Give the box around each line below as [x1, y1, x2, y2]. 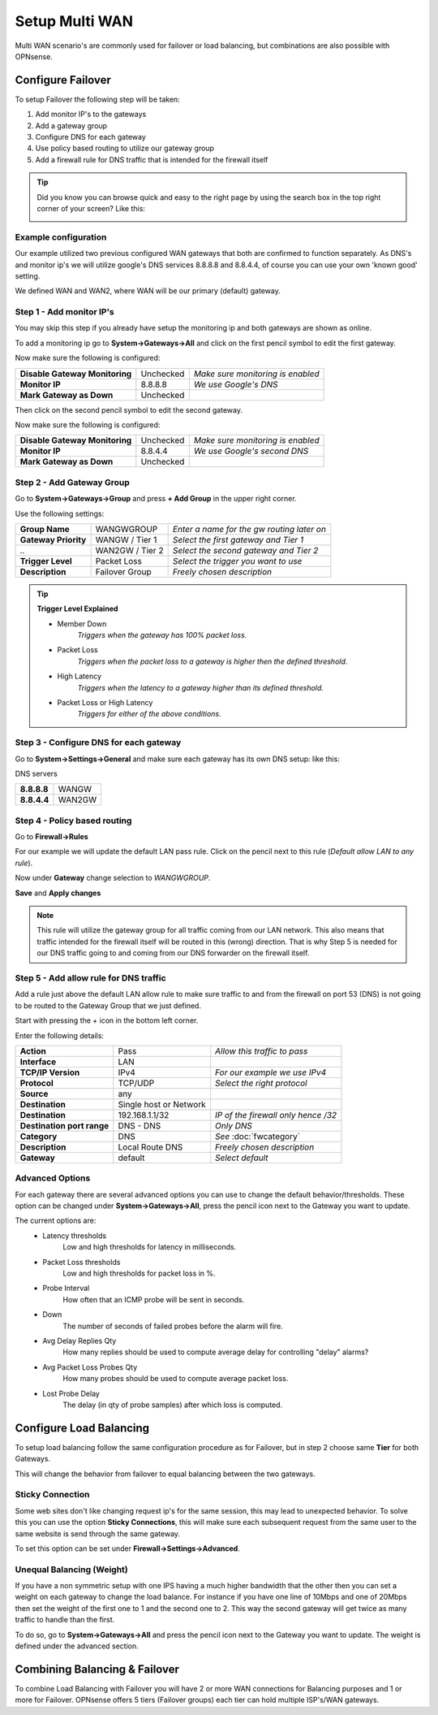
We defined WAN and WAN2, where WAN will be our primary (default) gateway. [15, 286, 281, 296]
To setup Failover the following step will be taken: [15, 94, 180, 104]
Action [19, 1045, 46, 1056]
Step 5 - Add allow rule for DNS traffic [15, 972, 166, 983]
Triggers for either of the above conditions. [77, 709, 221, 719]
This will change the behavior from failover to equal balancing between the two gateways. [15, 1469, 316, 1479]
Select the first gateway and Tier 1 [172, 534, 304, 545]
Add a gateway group [35, 120, 108, 130]
